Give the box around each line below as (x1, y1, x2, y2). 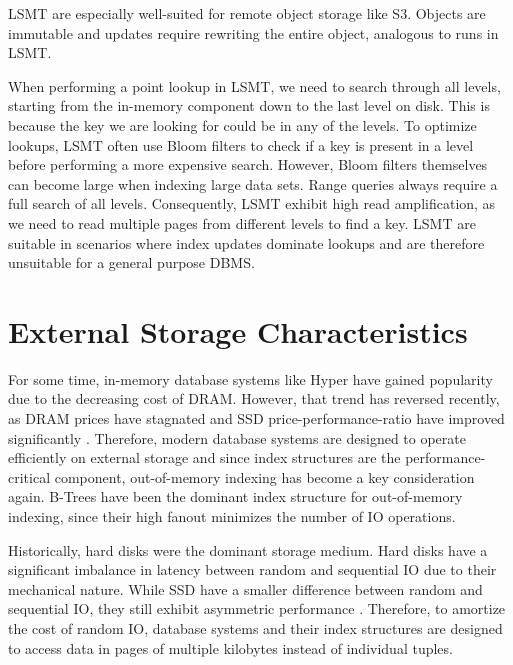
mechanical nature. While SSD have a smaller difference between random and (8, 578, 483, 599)
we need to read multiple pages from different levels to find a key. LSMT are (8, 212, 476, 233)
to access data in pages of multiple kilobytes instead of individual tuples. (8, 637, 453, 658)
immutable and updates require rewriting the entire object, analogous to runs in (8, 22, 499, 43)
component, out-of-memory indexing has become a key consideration (54, 466, 475, 487)
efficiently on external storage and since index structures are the (8, 447, 401, 468)
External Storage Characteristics (8, 310, 468, 351)
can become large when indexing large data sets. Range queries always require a (8, 173, 498, 194)
